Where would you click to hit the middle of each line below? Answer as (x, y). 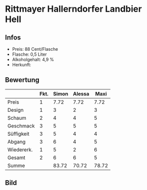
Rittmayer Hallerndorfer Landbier (73, 9)
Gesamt (16, 157)
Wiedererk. (20, 149)
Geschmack (21, 126)
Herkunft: (22, 65)
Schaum (17, 118)
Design (16, 110)
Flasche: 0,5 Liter (29, 54)
